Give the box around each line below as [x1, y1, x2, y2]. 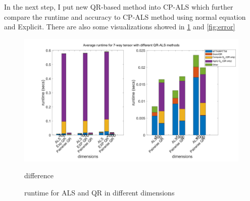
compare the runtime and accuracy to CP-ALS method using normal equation [4, 11, 246, 22]
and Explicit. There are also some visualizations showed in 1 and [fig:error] [4, 21, 235, 32]
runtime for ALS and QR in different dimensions [24, 187, 175, 197]
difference [24, 170, 54, 181]
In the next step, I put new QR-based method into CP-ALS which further [4, 2, 233, 12]
